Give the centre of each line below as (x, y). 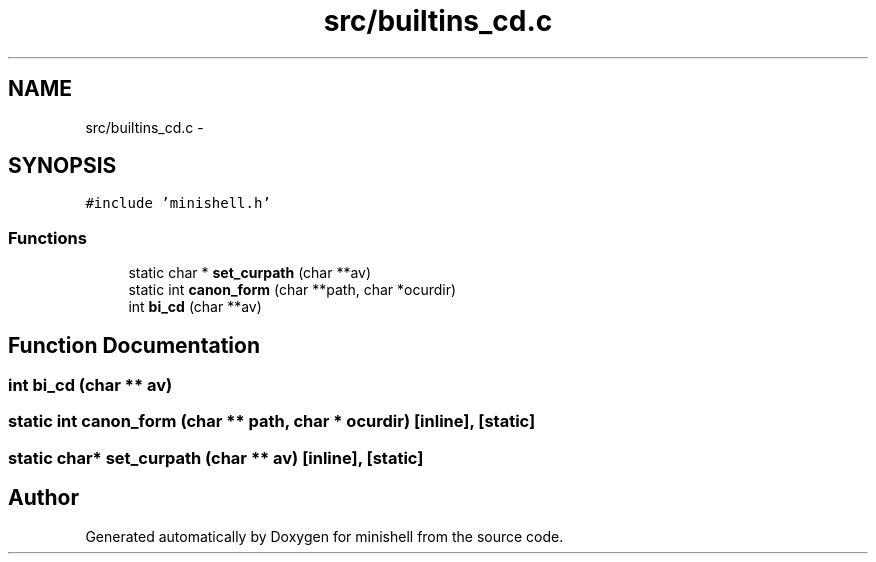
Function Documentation (134, 345)
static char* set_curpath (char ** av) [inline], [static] (216, 457)
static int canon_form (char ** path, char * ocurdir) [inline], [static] (272, 421)
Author (43, 498)
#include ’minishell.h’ (178, 203)
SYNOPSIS (62, 166)
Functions (47, 237)
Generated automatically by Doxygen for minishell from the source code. (324, 536)
